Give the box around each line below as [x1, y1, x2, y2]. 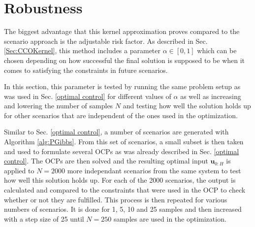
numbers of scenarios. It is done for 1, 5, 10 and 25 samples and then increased [4, 204, 242, 214]
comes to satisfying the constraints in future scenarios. [4, 65, 168, 75]
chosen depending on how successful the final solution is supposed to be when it [4, 55, 245, 65]
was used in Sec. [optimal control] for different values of [4, 91, 171, 101]
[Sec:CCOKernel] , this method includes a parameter [4, 45, 161, 56]
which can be [197, 45, 237, 56]
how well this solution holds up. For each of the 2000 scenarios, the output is [4, 175, 236, 185]
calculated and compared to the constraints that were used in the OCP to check [4, 185, 246, 195]
